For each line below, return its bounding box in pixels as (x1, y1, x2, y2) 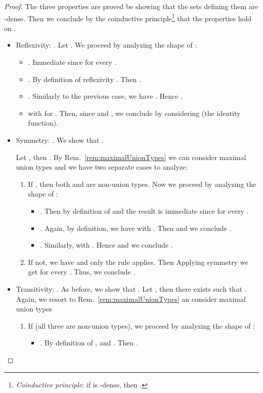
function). (28, 117, 59, 128)
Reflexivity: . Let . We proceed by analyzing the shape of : (16, 40, 197, 50)
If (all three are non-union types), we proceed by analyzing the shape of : (28, 320, 255, 331)
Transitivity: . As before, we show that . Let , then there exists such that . (16, 283, 247, 294)
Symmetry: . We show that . (16, 135, 104, 145)
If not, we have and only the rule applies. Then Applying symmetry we (28, 256, 248, 267)
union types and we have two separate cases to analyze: (16, 162, 188, 172)
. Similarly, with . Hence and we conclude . (40, 240, 173, 250)
